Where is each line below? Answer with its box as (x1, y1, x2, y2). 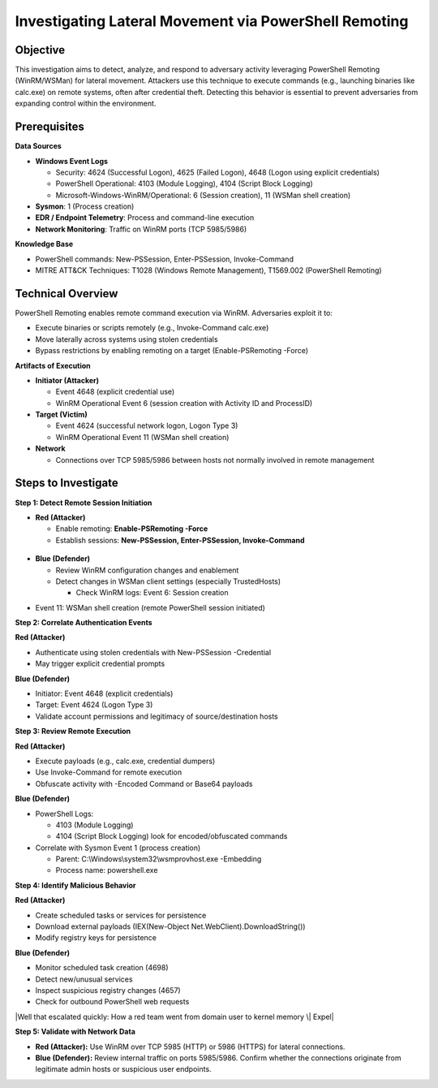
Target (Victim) (35, 410, 88, 420)
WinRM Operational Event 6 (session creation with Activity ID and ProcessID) (55, 398, 313, 408)
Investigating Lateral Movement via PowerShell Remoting (15, 12, 409, 30)
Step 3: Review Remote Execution (15, 727, 131, 736)
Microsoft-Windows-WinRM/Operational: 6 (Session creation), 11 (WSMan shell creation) (55, 190, 351, 200)
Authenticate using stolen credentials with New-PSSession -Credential (35, 647, 272, 657)
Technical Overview (15, 287, 118, 300)
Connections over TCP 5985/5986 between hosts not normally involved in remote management (55, 455, 375, 464)
